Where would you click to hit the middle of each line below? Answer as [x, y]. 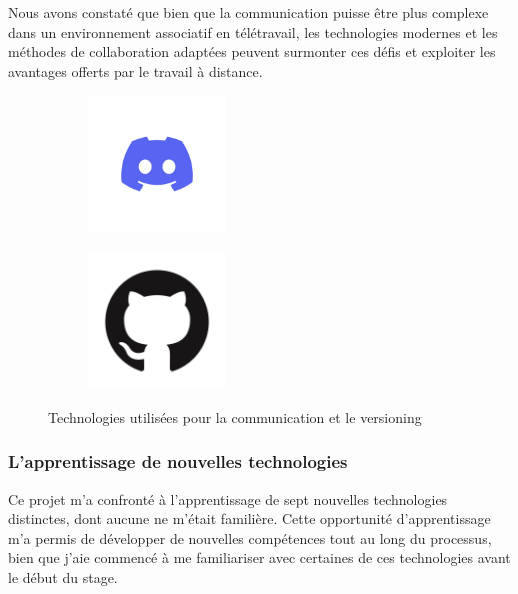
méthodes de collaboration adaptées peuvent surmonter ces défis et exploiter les [252, 51]
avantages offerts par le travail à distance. [135, 70]
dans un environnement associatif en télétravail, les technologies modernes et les [253, 31]
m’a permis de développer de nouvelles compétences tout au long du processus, [250, 537]
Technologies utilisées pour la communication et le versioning [235, 416]
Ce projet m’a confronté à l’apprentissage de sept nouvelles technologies [228, 498]
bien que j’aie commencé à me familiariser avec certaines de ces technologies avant [259, 557]
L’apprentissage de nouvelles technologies [178, 461]
